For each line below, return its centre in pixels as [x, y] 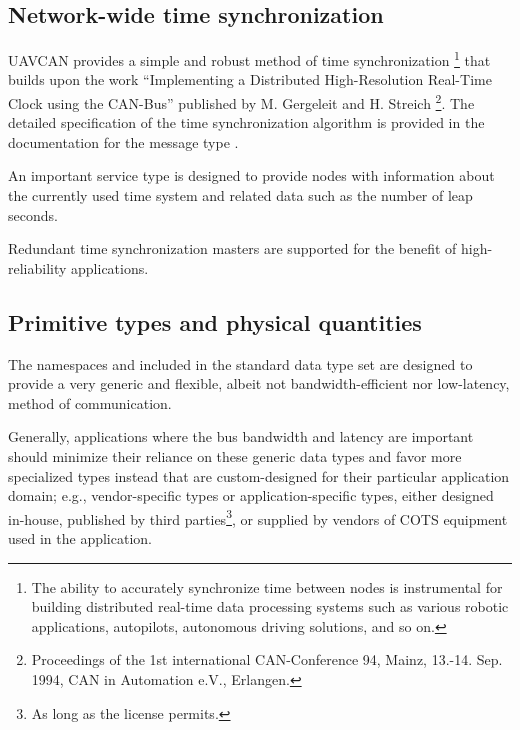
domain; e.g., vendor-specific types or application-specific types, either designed [251, 495]
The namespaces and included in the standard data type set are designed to [240, 363]
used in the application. [80, 538]
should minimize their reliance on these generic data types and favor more [235, 456]
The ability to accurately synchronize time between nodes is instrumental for [267, 586]
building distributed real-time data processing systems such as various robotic [270, 606]
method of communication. [90, 402]
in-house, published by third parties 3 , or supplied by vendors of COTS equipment [258, 517]
